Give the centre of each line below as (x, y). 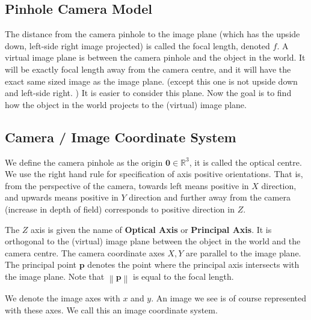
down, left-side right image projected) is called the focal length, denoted (137, 45)
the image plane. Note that (55, 276)
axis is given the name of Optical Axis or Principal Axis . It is (151, 229)
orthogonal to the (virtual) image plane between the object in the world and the (153, 241)
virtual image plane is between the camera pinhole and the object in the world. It (155, 57)
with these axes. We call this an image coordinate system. (111, 309)
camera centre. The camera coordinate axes (85, 252)
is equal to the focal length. (183, 276)
